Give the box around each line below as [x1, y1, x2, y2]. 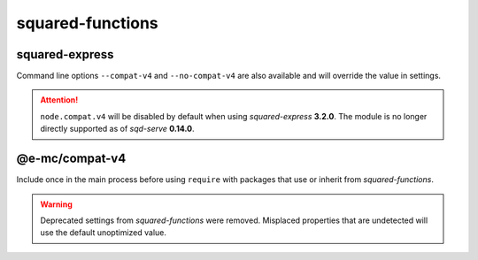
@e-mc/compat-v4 [16, 151, 127, 166]
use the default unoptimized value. [40, 227, 167, 238]
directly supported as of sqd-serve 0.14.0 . [40, 124, 195, 134]
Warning [40, 199, 73, 210]
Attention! [40, 95, 79, 105]
